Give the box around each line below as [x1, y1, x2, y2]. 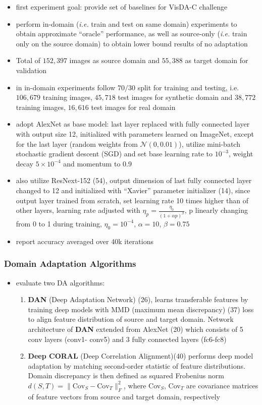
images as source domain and [69, 55, 160, 66]
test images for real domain [91, 101, 176, 112]
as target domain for [185, 55, 248, 66]
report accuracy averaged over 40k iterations [16, 236, 153, 246]
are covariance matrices [186, 380, 258, 390]
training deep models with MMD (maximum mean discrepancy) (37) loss [28, 304, 254, 314]
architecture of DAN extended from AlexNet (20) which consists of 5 [28, 323, 243, 334]
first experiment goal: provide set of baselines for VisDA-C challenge [16, 2, 228, 12]
